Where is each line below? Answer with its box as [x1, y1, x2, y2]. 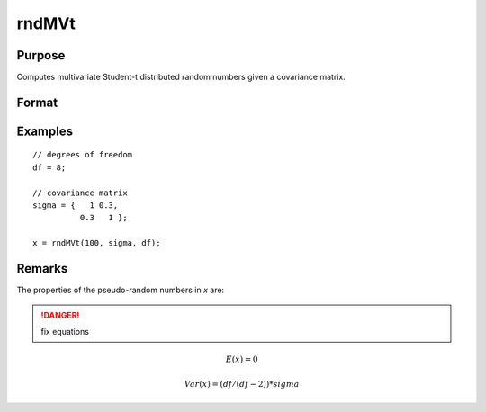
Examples [16, 123, 74, 139]
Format [16, 94, 58, 110]
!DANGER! [40, 309, 80, 320]
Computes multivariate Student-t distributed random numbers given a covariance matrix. [16, 72, 346, 83]
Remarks [16, 261, 68, 276]
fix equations [40, 326, 90, 336]
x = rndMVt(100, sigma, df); [32, 238, 161, 248]
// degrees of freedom [32, 149, 133, 160]
